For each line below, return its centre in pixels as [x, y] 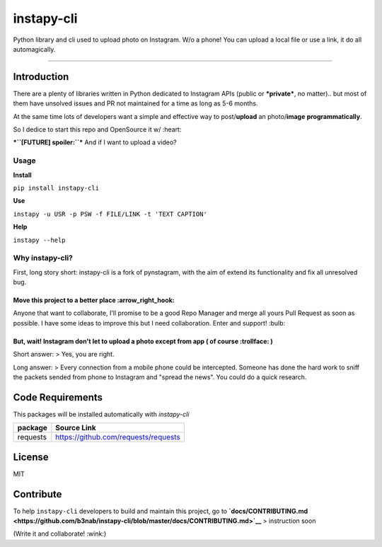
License [31, 457]
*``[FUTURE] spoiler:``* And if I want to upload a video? [95, 142]
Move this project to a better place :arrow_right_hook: [94, 300]
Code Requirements [58, 397]
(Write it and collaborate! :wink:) [59, 534]
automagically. [34, 49]
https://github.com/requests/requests [118, 437]
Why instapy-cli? [43, 258]
